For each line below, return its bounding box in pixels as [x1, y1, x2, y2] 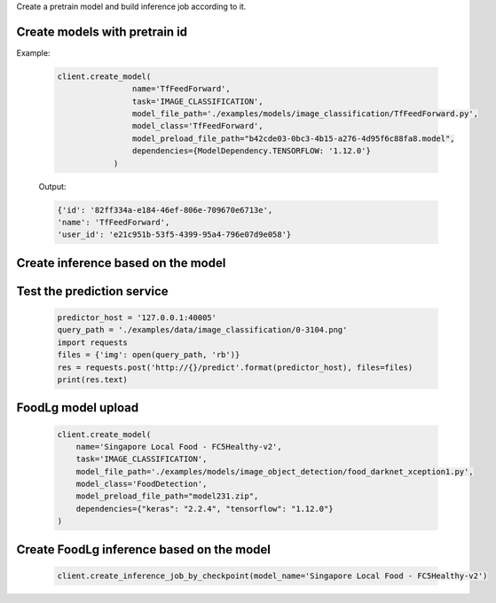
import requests [57, 337, 129, 348]
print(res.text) [57, 374, 129, 385]
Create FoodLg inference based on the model [16, 542, 271, 557]
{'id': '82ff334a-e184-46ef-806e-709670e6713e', [57, 205, 273, 215]
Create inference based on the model [16, 255, 226, 270]
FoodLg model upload [16, 400, 139, 416]
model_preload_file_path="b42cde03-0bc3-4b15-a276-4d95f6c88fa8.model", [131, 133, 456, 144]
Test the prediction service [16, 284, 169, 299]
